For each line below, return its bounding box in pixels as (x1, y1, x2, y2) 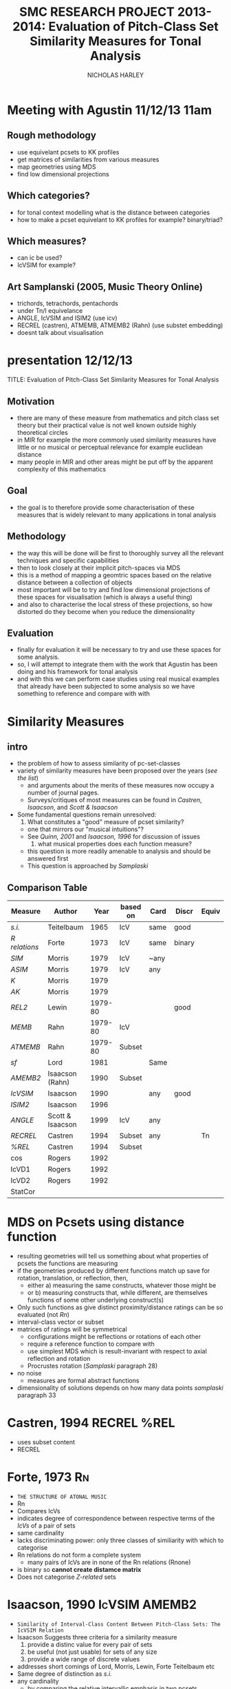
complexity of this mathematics (16, 464, 107, 473)
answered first (27, 854, 69, 863)
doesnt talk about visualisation (16, 329, 104, 337)
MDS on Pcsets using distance (7, 1214, 185, 1230)
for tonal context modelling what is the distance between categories (16, 208, 210, 216)
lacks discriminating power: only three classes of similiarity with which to (16, 1536, 224, 1544)
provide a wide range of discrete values (27, 1655, 140, 1663)
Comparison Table (7, 881, 88, 893)
